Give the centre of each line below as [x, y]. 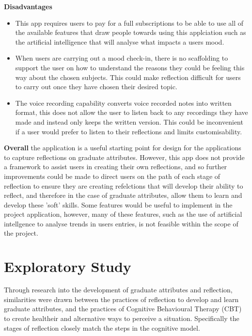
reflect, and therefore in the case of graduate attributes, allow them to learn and [123, 195]
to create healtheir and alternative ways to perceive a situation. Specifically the [122, 318]
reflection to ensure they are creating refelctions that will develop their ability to [124, 185]
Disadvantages [28, 6]
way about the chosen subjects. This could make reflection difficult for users [128, 77]
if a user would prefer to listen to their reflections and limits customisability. [129, 131]
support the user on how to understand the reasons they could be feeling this [130, 67]
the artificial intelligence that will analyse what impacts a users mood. [120, 41]
